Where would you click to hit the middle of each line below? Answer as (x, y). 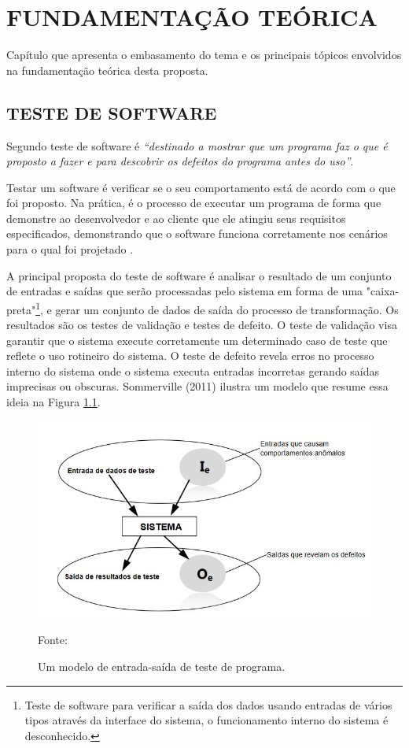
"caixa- (383, 291)
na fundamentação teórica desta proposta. (107, 70)
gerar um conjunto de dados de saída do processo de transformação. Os (227, 309)
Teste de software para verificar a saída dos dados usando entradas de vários (208, 704)
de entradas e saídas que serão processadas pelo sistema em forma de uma (185, 291)
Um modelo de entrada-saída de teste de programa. (162, 667)
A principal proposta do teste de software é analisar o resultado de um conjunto (199, 275)
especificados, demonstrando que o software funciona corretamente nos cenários (197, 233)
